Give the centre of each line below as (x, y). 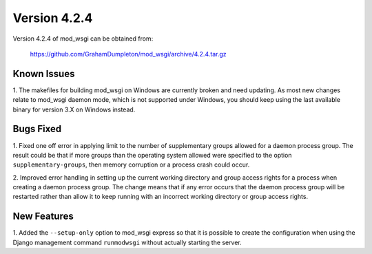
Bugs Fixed (37, 129)
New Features (43, 216)
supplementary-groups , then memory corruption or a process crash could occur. (131, 165)
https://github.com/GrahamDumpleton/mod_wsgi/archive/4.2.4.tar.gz (128, 54)
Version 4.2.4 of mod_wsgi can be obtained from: (83, 39)
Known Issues (44, 73)
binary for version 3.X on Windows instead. (74, 109)
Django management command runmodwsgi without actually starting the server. (127, 242)
